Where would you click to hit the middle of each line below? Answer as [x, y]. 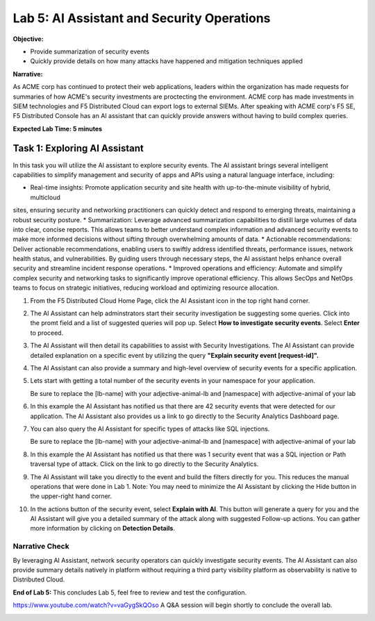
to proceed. [47, 333]
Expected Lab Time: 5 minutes [58, 129]
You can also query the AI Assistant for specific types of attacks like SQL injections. [150, 429]
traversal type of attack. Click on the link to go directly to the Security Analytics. [144, 464]
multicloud [45, 197]
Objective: [28, 39]
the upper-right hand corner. [71, 496]
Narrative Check [41, 547]
